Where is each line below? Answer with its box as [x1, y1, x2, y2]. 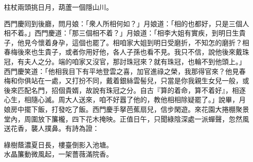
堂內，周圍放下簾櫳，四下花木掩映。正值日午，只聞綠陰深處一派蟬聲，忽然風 [4, 113, 249, 124]
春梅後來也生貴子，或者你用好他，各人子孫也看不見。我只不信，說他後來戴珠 [4, 47, 249, 57]
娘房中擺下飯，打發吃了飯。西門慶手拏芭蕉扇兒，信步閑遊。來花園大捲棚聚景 [4, 104, 249, 114]
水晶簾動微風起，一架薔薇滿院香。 [4, 149, 113, 159]
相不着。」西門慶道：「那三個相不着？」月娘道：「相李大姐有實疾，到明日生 [4, 28, 239, 38]
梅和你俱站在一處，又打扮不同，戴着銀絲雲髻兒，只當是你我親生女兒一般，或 [4, 75, 249, 86]
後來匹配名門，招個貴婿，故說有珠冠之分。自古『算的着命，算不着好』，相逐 [4, 85, 246, 95]
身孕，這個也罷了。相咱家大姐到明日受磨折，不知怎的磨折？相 [51, 37, 249, 47]
